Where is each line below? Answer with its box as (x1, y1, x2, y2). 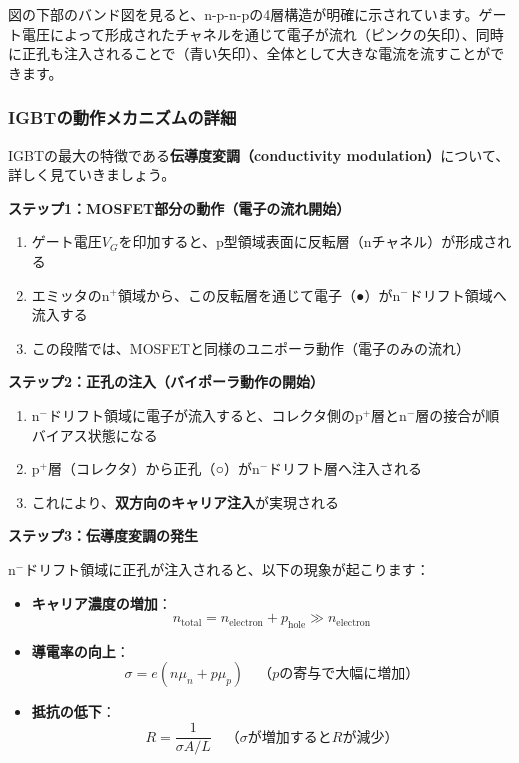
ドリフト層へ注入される (268, 458, 423, 479)
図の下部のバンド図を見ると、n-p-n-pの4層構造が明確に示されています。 (8, 4, 479, 24)
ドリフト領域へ (408, 284, 507, 305)
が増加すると (247, 730, 332, 745)
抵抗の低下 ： (31, 701, 116, 722)
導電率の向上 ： (31, 640, 130, 661)
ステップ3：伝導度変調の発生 (8, 525, 199, 546)
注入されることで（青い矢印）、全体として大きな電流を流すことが (63, 43, 491, 64)
